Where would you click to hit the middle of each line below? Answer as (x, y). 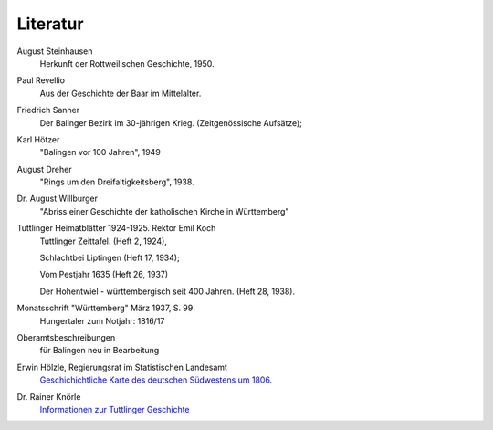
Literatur (50, 24)
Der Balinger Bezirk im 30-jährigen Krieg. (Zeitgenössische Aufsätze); (171, 122)
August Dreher (44, 169)
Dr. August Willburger (58, 199)
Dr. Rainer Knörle (49, 396)
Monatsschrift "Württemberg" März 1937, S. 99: (106, 308)
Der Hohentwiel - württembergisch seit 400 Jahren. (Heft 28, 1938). (168, 291)
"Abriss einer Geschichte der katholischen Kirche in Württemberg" (164, 211)
